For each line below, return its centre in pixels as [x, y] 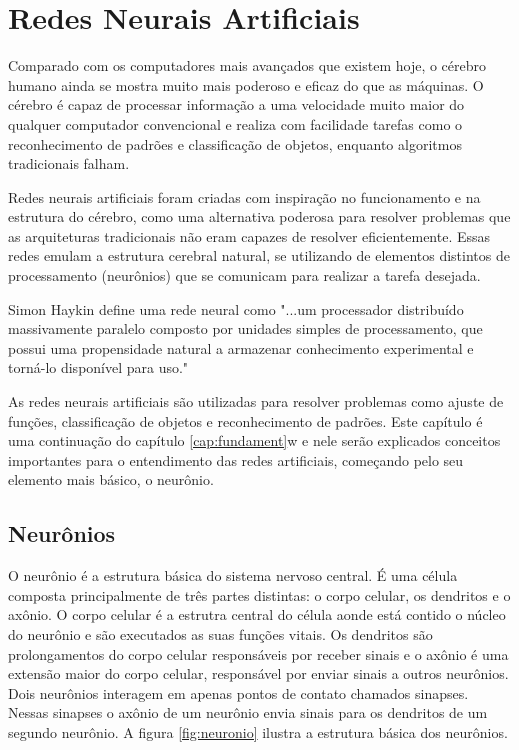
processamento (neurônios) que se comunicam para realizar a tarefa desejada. [244, 275]
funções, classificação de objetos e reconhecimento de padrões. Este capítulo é [245, 420]
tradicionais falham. [69, 163]
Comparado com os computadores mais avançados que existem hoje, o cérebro [247, 65]
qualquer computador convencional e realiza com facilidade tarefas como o [235, 123]
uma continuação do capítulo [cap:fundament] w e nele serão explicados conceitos [254, 440]
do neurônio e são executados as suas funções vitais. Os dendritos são [220, 633]
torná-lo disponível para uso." [98, 367]
